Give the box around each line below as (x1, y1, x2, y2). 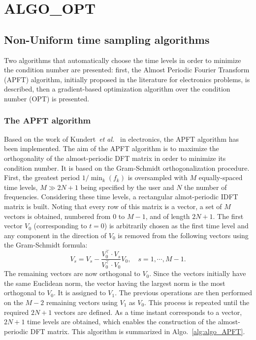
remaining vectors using (46, 297, 118, 308)
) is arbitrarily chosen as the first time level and (104, 220, 249, 231)
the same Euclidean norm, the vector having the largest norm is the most (4, 278, 225, 288)
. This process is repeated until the (144, 297, 250, 308)
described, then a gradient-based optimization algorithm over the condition (4, 84, 230, 94)
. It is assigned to (54, 287, 106, 298)
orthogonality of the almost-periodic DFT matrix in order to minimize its (4, 153, 226, 163)
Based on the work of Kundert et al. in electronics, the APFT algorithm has (4, 133, 239, 144)
